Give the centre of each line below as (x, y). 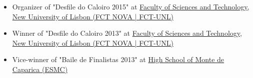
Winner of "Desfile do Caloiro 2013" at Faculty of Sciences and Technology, (127, 33)
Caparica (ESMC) (40, 69)
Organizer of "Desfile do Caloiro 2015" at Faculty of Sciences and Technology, (131, 6)
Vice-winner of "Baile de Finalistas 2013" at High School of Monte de (118, 59)
